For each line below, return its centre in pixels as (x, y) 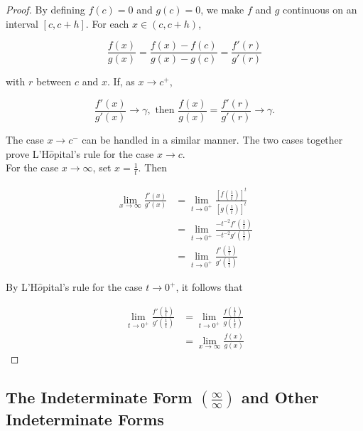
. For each (107, 23)
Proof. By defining (45, 9)
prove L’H (27, 153)
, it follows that (209, 287)
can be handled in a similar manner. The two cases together (212, 139)
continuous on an (320, 9)
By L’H (22, 287)
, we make (222, 9)
